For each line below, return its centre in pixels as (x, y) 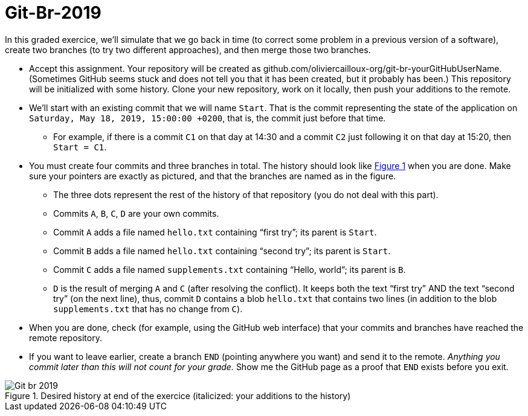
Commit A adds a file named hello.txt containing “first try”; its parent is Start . (215, 232)
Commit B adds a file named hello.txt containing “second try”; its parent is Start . (222, 251)
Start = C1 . (80, 147)
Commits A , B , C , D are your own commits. (136, 213)
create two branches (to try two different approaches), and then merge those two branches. (188, 50)
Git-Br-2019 (53, 13)
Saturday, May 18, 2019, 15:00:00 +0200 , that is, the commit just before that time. (208, 118)
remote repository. (66, 338)
